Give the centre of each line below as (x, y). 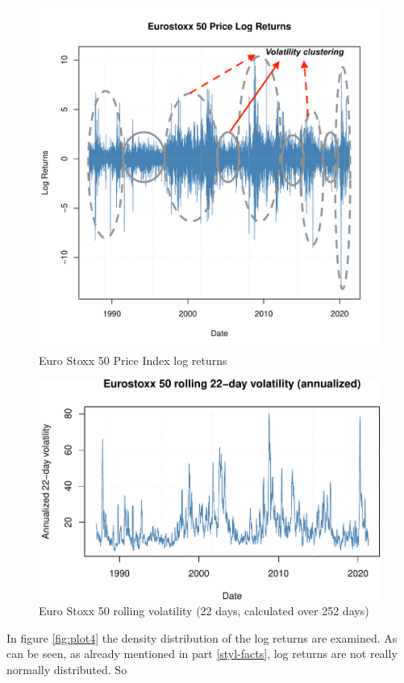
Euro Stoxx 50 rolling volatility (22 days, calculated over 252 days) (204, 611)
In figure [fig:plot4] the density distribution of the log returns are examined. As (202, 637)
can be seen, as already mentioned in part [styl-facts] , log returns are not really (202, 654)
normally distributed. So (67, 670)
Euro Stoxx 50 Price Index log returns (133, 360)
